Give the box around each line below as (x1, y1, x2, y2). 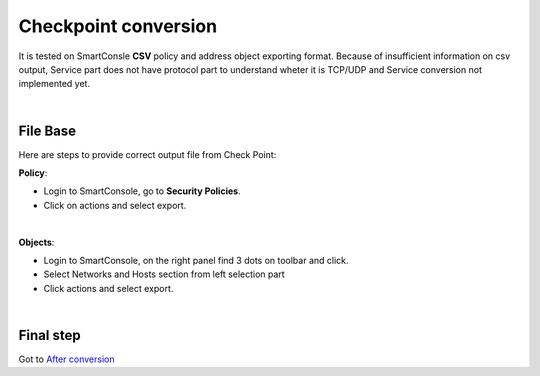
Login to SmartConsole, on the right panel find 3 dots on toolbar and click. (43, 254, 349, 266)
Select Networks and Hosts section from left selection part (43, 268, 285, 280)
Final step (18, 326, 81, 344)
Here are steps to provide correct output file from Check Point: (18, 148, 277, 160)
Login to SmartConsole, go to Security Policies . (43, 185, 241, 197)
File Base (18, 122, 77, 139)
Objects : (18, 236, 55, 248)
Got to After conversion (18, 353, 115, 365)
